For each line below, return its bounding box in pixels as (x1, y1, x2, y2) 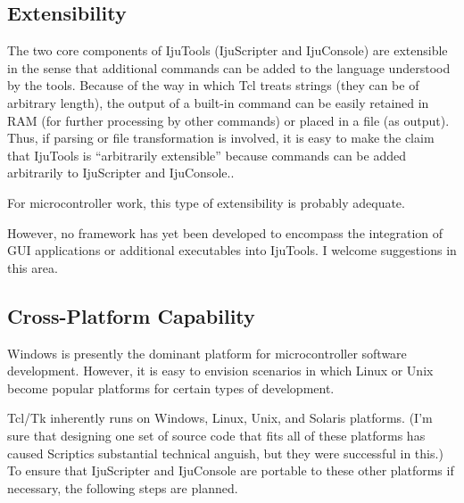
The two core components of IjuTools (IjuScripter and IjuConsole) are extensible (7, 41, 448, 60)
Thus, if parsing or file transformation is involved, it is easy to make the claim (7, 128, 435, 147)
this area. (7, 258, 58, 276)
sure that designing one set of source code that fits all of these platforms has (7, 425, 426, 444)
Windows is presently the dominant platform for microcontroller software (7, 343, 407, 362)
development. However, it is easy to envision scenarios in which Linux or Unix (7, 361, 434, 380)
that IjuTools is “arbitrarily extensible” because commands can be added (7, 145, 406, 164)
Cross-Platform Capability (7, 301, 255, 329)
